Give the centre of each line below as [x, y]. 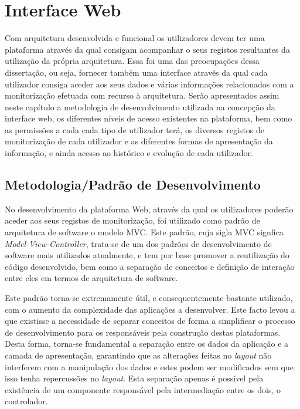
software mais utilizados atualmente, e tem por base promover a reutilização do [147, 255]
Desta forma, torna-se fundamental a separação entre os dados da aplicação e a [147, 344]
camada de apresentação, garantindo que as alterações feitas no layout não [138, 355]
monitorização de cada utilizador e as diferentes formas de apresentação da [139, 141]
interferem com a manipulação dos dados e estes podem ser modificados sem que [149, 366]
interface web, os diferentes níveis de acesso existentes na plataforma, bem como [149, 118]
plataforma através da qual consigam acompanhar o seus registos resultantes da [147, 49]
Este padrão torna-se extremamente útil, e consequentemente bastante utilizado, [149, 298]
